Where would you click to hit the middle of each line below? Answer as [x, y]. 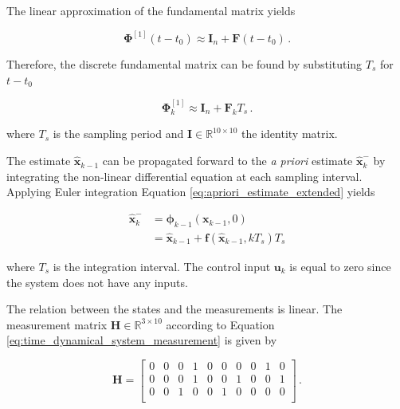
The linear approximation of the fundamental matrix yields [151, 10]
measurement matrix [57, 324]
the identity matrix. [290, 134]
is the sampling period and [118, 134]
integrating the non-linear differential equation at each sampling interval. [184, 176]
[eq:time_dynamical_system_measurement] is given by [142, 340]
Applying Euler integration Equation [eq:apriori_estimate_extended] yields [191, 192]
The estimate [39, 161]
